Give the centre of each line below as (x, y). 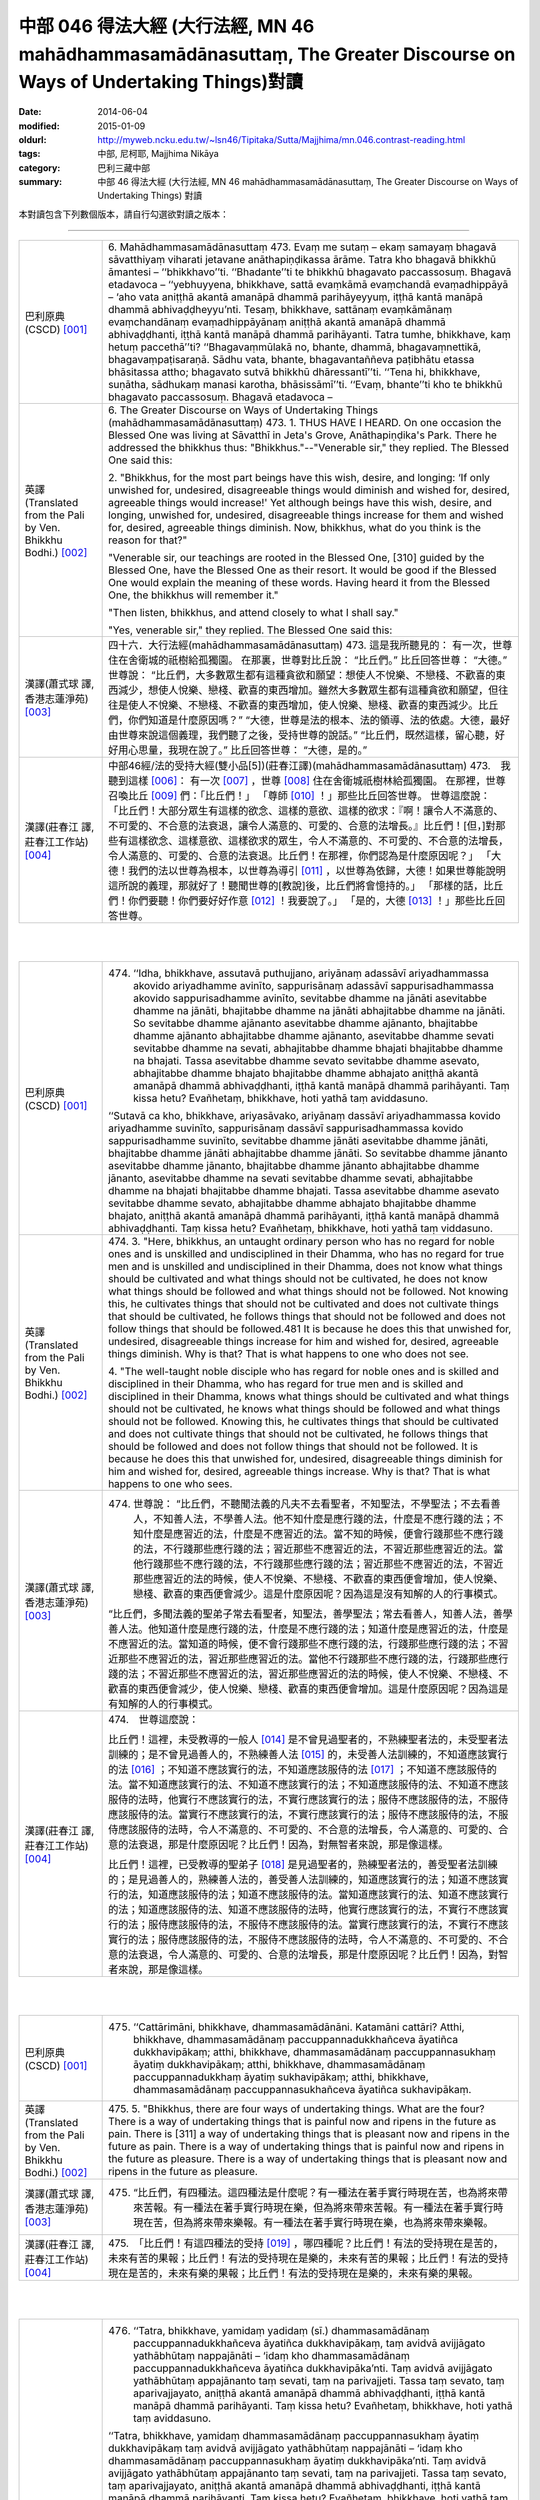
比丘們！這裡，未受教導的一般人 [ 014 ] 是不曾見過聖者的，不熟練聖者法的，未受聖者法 (308, 1740)
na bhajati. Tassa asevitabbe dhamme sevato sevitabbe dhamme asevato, (306, 1061)
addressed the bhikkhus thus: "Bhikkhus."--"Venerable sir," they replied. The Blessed (309, 448)
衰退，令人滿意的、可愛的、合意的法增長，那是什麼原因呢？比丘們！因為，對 (318, 1955)
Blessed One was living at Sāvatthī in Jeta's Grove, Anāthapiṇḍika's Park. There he (302, 435)
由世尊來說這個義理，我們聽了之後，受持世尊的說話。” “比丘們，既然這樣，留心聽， (301, 735)
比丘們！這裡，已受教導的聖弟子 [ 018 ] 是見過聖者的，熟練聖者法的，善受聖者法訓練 (303, 1865)
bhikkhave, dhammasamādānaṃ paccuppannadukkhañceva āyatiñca (296, 2039)
